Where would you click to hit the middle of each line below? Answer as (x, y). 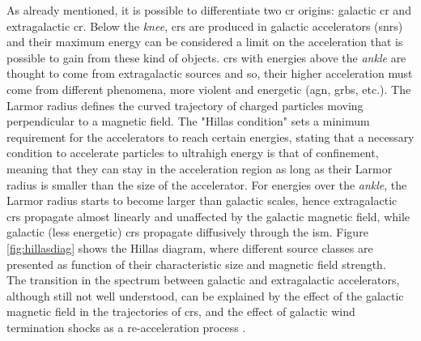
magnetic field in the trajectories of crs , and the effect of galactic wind (181, 311)
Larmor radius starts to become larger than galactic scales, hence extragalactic (202, 200)
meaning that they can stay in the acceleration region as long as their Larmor (200, 168)
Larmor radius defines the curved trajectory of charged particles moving (185, 105)
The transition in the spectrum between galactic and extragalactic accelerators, (203, 280)
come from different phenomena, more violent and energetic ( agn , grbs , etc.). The (209, 89)
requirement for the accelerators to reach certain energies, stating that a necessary (210, 136)
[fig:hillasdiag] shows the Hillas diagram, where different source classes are (190, 247)
